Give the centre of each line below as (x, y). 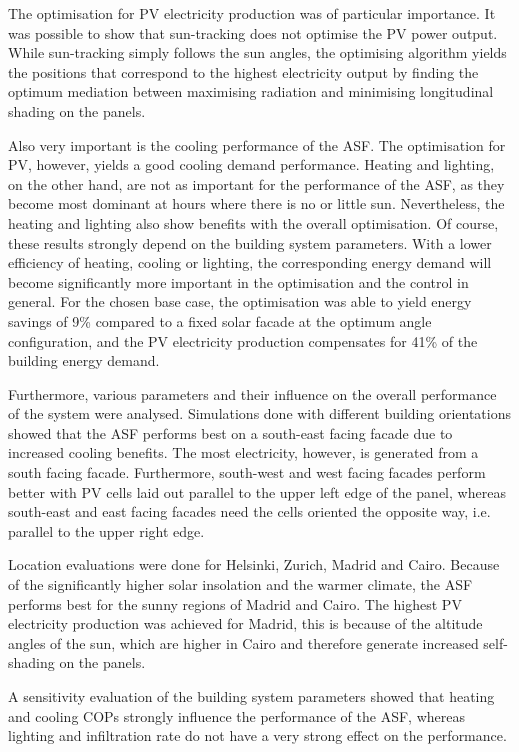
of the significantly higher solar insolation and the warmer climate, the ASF (240, 584)
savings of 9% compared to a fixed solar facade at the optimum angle (220, 320)
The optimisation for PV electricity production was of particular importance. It (252, 13)
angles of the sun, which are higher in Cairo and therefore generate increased (243, 642)
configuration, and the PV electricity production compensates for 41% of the (243, 340)
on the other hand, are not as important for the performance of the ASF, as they (256, 183)
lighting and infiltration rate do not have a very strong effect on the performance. (257, 735)
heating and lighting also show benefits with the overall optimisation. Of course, (253, 222)
